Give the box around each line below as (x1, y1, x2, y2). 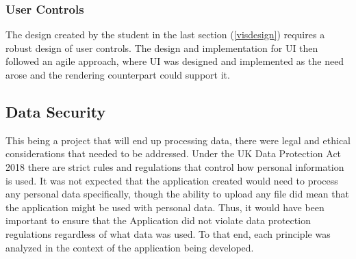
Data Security (5, 100, 106, 122)
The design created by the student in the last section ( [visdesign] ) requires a (5, 27, 325, 42)
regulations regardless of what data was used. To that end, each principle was (5, 226, 331, 241)
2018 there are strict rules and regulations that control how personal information (5, 159, 344, 174)
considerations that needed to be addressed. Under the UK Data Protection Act (5, 146, 342, 161)
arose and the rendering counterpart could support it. (5, 68, 230, 81)
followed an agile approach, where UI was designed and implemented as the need (5, 54, 344, 68)
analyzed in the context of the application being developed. (5, 240, 254, 254)
